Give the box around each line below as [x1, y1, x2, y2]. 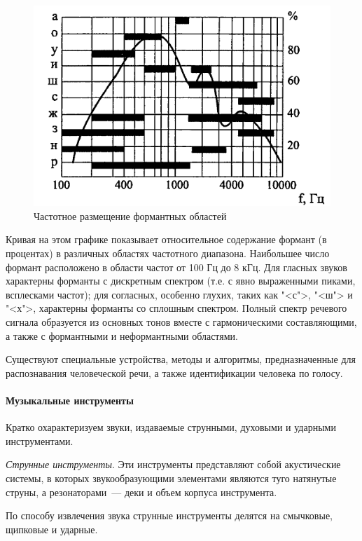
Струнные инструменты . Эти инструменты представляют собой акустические [6, 457, 341, 472]
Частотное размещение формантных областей [34, 208, 227, 223]
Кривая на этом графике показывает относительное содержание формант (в [6, 232, 327, 247]
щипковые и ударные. [6, 521, 98, 536]
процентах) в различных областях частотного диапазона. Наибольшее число [6, 246, 330, 261]
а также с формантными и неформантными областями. [6, 328, 238, 343]
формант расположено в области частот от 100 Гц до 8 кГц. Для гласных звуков [6, 259, 347, 274]
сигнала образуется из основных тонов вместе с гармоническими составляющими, [6, 315, 357, 329]
